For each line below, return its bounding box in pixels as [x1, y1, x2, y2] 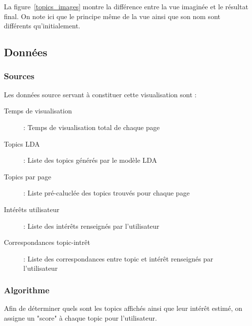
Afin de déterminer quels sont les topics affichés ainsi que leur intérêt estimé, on [4, 303, 243, 313]
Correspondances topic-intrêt [4, 237, 90, 247]
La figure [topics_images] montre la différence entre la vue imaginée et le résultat [4, 1, 249, 11]
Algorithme [4, 283, 50, 296]
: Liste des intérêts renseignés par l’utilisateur [23, 220, 159, 231]
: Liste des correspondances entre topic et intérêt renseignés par [23, 253, 213, 263]
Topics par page [4, 171, 51, 181]
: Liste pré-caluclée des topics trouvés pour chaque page [23, 188, 190, 198]
